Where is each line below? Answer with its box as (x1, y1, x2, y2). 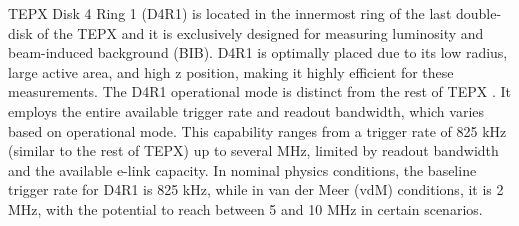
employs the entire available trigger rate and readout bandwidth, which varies (8, 100, 485, 121)
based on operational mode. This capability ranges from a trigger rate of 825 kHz (8, 120, 507, 141)
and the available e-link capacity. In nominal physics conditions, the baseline (8, 159, 477, 180)
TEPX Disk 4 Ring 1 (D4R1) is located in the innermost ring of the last (8, 3, 452, 23)
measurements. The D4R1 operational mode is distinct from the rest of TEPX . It (8, 81, 511, 102)
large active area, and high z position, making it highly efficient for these (8, 61, 454, 82)
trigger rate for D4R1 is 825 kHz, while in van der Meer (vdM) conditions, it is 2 (8, 179, 504, 200)
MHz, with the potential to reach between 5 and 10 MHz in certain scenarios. (8, 198, 483, 219)
